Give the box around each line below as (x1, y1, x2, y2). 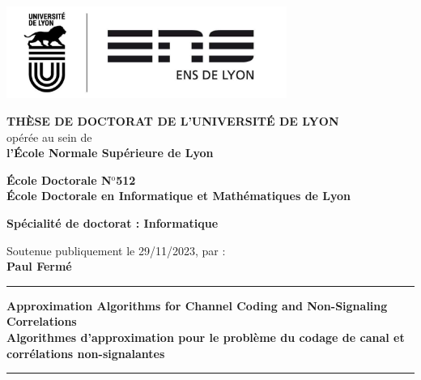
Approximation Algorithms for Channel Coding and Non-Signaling (6, 297, 388, 314)
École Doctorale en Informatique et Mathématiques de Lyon (6, 187, 351, 204)
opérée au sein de (6, 128, 92, 145)
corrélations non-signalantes (6, 344, 165, 361)
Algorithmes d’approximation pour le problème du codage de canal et (6, 328, 405, 345)
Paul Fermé (6, 258, 72, 275)
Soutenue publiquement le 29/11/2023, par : (6, 241, 226, 258)
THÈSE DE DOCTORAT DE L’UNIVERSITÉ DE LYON (6, 112, 339, 129)
